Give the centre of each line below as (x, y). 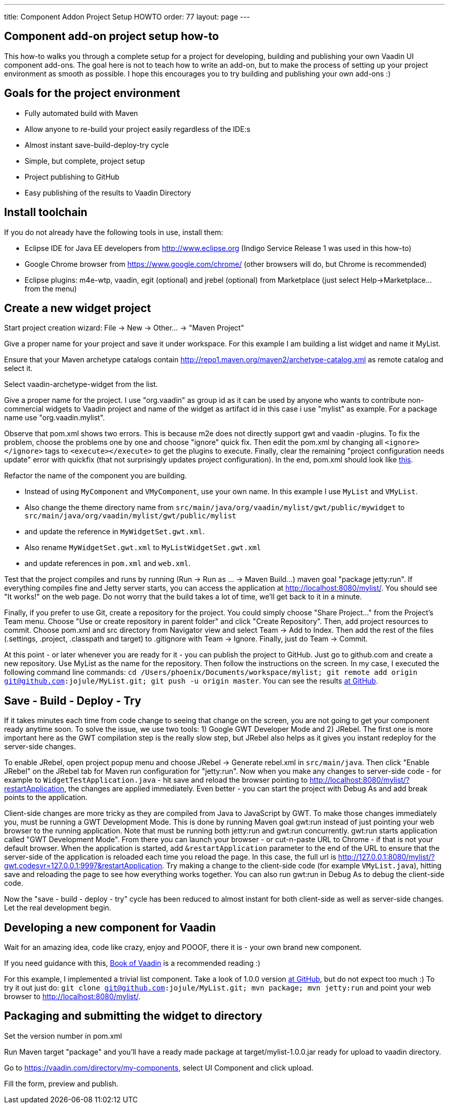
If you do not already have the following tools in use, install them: (114, 232)
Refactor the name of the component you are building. (96, 476)
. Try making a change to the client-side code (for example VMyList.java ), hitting (302, 866)
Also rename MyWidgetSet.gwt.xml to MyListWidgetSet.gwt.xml (143, 548)
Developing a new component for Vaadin (110, 927)
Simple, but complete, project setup (85, 161)
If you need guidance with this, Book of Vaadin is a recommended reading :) (132, 963)
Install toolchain (46, 212)
